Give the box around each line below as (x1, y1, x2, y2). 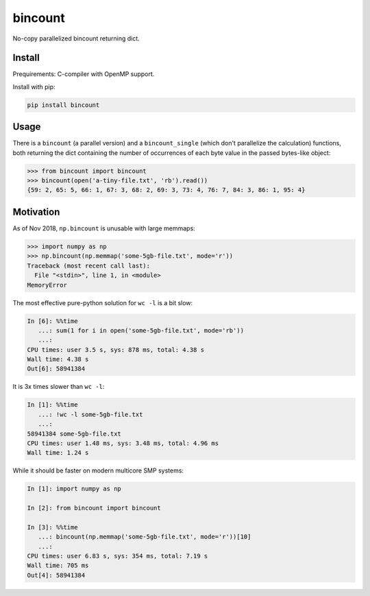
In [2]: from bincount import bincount (27, 504, 161, 512)
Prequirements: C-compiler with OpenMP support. (12, 70, 155, 78)
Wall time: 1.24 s (27, 449, 89, 457)
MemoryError (27, 281, 68, 289)
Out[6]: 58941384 (27, 365, 86, 373)
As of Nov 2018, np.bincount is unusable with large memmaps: (12, 224, 195, 233)
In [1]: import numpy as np (27, 485, 121, 493)
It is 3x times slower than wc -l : (12, 383, 105, 391)
